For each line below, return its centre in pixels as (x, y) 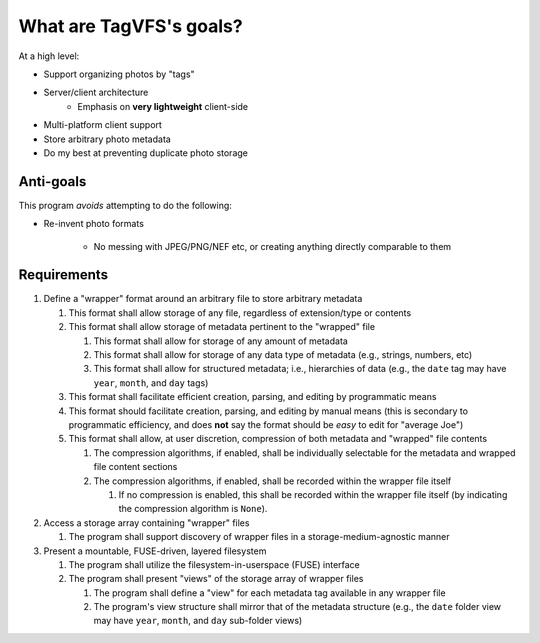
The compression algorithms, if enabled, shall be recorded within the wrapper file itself (272, 481)
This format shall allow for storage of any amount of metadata (221, 341)
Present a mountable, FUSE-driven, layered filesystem (155, 551)
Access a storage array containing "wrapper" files (146, 522)
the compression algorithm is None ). (193, 509)
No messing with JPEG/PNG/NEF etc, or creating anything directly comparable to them (272, 246)
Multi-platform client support (102, 125)
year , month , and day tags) (151, 382)
